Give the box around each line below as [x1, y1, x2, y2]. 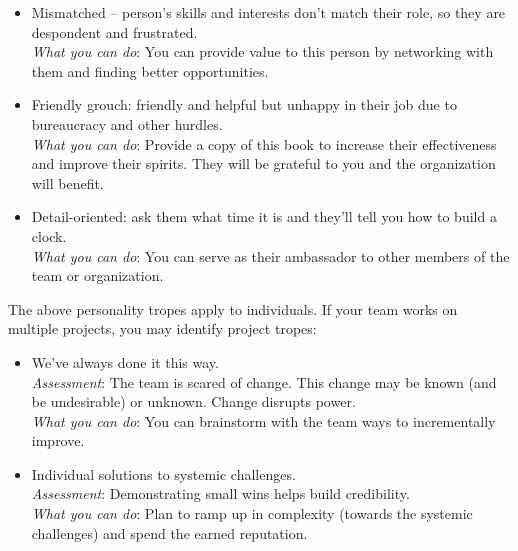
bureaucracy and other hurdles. [31, 113, 223, 134]
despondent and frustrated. [31, 21, 198, 42]
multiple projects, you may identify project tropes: [8, 318, 317, 339]
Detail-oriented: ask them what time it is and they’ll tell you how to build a [31, 206, 497, 227]
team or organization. [31, 265, 164, 286]
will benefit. [31, 172, 104, 193]
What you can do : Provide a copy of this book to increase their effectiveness [31, 133, 497, 154]
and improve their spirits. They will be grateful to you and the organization [31, 153, 496, 174]
